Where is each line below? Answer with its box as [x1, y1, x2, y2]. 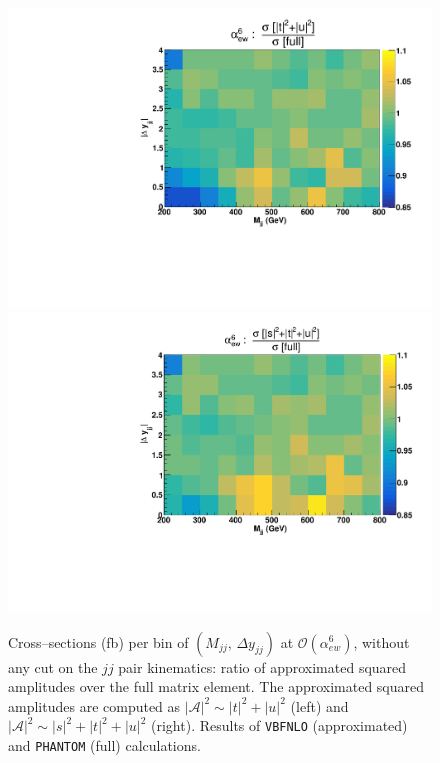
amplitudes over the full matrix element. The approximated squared [8, 676, 425, 697]
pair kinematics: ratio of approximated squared [118, 656, 407, 677]
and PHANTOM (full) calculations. [8, 734, 201, 755]
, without [353, 631, 410, 652]
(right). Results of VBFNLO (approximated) [151, 715, 408, 736]
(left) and [290, 695, 349, 716]
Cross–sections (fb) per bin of [8, 631, 189, 652]
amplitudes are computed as [8, 695, 181, 716]
